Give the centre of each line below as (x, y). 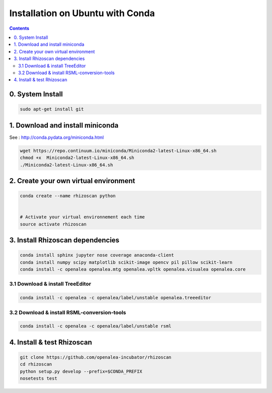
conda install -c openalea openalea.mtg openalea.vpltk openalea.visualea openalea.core (133, 269)
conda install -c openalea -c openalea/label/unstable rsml (96, 326)
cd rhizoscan (36, 364)
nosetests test (39, 379)
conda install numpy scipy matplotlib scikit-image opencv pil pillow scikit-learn (126, 262)
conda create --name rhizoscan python (68, 196)
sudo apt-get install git (52, 109)
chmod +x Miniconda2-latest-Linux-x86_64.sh (77, 158)
